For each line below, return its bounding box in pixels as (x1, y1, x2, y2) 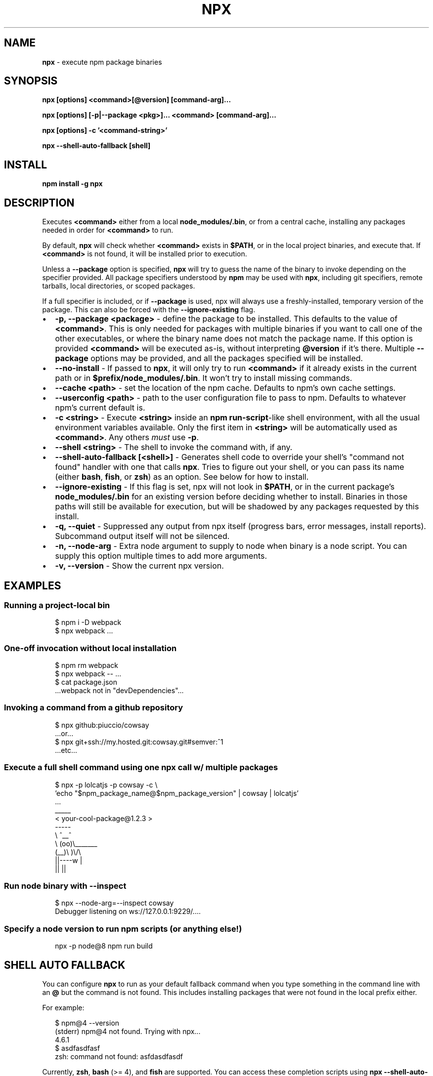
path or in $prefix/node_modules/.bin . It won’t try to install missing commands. (55, 373, 352, 383)
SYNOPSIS (4, 75, 58, 87)
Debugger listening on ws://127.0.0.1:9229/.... (55, 907, 201, 916)
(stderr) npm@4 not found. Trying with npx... (55, 1027, 201, 1035)
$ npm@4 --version (55, 1018, 120, 1027)
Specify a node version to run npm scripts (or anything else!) (4, 923, 242, 934)
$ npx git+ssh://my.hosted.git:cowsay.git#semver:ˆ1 (55, 737, 223, 746)
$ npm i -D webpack (55, 618, 122, 627)
